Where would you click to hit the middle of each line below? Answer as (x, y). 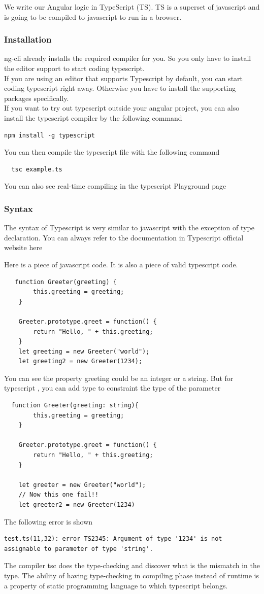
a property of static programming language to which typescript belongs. (116, 585)
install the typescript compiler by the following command (93, 117)
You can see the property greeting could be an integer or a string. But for (119, 378)
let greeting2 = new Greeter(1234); (80, 361)
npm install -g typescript (49, 135)
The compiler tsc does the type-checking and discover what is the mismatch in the (132, 565)
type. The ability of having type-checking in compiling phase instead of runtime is (131, 575)
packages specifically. (37, 98)
